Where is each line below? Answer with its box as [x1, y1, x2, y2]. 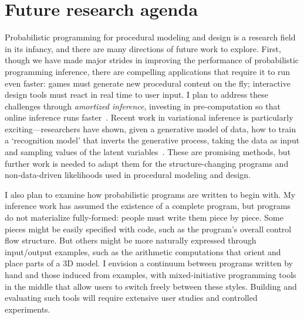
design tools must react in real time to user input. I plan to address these [5, 88, 269, 101]
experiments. [5, 303, 50, 315]
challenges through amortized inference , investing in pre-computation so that [5, 100, 281, 112]
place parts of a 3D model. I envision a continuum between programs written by [5, 257, 293, 269]
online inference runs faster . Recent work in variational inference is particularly [5, 111, 293, 124]
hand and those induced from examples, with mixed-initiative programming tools [5, 269, 296, 280]
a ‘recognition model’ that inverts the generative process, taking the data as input [5, 134, 300, 146]
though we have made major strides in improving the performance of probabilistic [5, 54, 299, 66]
